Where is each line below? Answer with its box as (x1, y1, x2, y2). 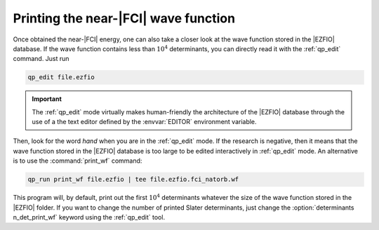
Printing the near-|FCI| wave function (13, 11, 235, 26)
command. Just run (13, 55, 69, 63)
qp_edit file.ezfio (27, 74, 95, 81)
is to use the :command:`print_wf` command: (13, 156, 142, 165)
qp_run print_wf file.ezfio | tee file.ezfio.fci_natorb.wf (27, 175, 239, 184)
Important (32, 95, 62, 103)
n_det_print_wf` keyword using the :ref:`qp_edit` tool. (13, 213, 165, 221)
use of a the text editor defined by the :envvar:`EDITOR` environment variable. (32, 118, 257, 126)
